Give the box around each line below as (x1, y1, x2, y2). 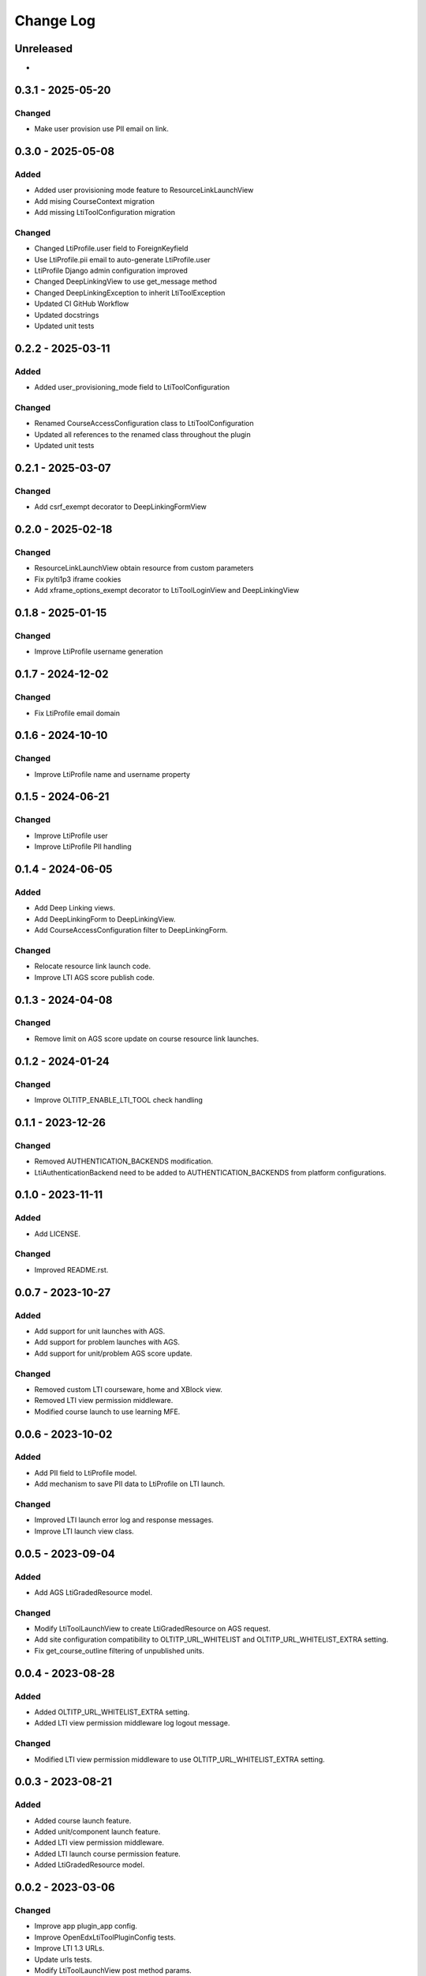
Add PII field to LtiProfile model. (34, 1468, 137, 1477)
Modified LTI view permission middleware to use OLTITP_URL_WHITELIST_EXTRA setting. (34, 1755, 325, 1764)
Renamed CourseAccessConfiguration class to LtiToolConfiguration (34, 419, 254, 428)
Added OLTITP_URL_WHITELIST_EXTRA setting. (34, 1707, 190, 1717)
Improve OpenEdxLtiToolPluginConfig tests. (34, 1933, 177, 1942)
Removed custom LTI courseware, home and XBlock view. (34, 1384, 222, 1394)
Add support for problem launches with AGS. (34, 1337, 181, 1347)
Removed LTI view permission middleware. (34, 1396, 174, 1405)
